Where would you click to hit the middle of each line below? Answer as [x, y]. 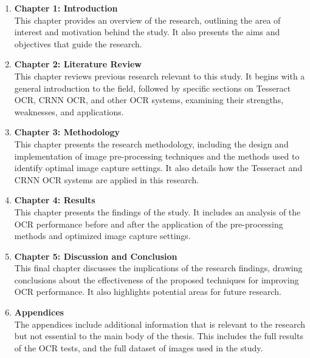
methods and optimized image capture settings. [102, 236]
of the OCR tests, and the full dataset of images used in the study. [139, 347]
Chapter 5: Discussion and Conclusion [96, 256]
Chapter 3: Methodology [67, 132]
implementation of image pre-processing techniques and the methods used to [157, 156]
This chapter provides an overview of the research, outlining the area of [147, 20]
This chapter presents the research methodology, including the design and [151, 144]
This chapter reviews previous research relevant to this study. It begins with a [160, 76]
